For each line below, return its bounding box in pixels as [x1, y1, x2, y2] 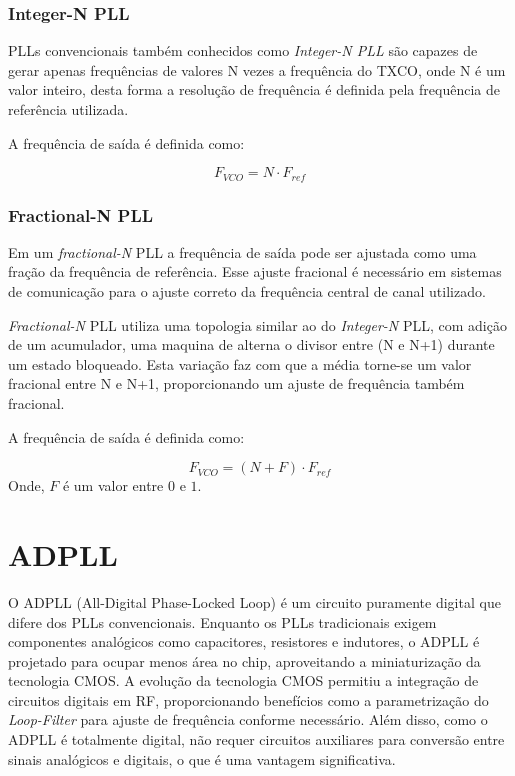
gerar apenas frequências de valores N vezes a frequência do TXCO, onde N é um [8, 59, 506, 80]
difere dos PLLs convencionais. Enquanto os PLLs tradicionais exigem [8, 611, 437, 632]
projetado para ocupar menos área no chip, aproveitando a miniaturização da [8, 650, 481, 671]
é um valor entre [62, 475, 164, 496]
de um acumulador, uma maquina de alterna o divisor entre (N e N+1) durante [8, 334, 495, 355]
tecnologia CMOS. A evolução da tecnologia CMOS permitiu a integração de [8, 670, 479, 691]
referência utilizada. [8, 99, 129, 119]
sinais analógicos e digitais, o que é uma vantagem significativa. [8, 748, 396, 769]
